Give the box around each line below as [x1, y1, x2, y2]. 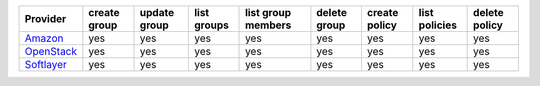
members [245, 18, 292, 32]
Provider [24, 12, 67, 25]
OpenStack [24, 45, 78, 58]
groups [193, 18, 230, 32]
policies [418, 18, 457, 32]
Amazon [24, 31, 64, 45]
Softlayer [24, 58, 67, 71]
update [139, 6, 175, 19]
